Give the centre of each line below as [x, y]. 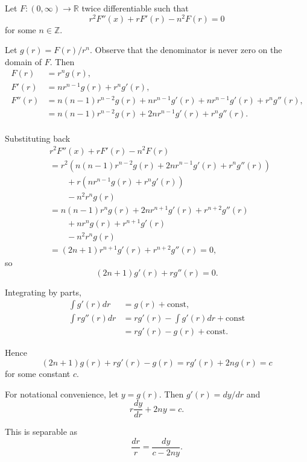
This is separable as [41, 432]
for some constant [38, 374]
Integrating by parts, [43, 292]
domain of [24, 61]
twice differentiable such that [135, 8]
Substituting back [38, 138]
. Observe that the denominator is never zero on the [186, 50]
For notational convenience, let [62, 394]
